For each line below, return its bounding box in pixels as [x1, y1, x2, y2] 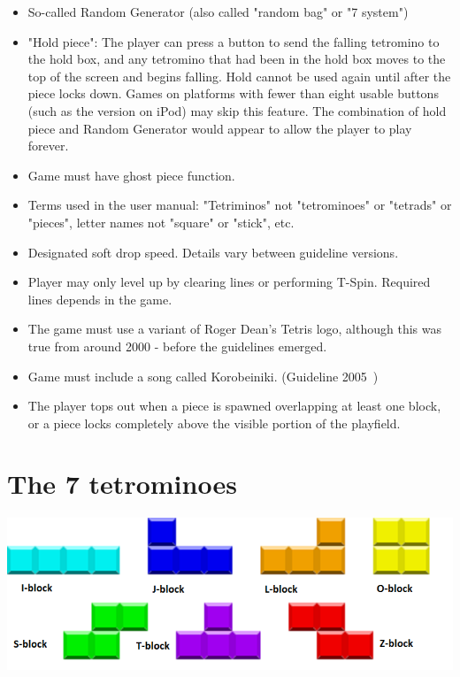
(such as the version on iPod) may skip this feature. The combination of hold [27, 101, 447, 119]
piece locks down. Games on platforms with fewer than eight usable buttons [27, 84, 439, 103]
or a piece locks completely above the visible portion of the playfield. [27, 413, 401, 432]
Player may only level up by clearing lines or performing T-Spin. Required [27, 273, 431, 291]
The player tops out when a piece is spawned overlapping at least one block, [27, 396, 441, 415]
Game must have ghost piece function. [27, 165, 235, 184]
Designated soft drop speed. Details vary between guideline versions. [27, 242, 399, 261]
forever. [27, 136, 69, 155]
